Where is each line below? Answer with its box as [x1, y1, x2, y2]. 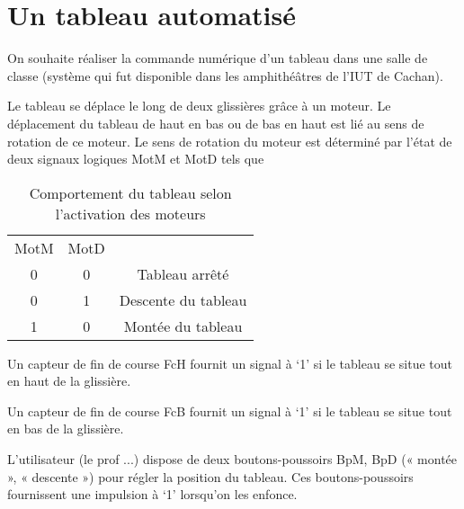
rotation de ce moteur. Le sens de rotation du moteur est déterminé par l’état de [7, 131, 452, 150]
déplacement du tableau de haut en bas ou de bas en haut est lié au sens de [7, 113, 424, 132]
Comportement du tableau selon [29, 182, 232, 203]
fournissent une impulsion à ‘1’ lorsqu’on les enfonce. [7, 485, 298, 504]
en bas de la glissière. [7, 419, 124, 438]
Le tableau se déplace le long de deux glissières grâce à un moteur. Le [7, 96, 391, 115]
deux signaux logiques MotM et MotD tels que [7, 149, 264, 168]
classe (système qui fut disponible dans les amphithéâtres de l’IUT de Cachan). [7, 66, 443, 85]
